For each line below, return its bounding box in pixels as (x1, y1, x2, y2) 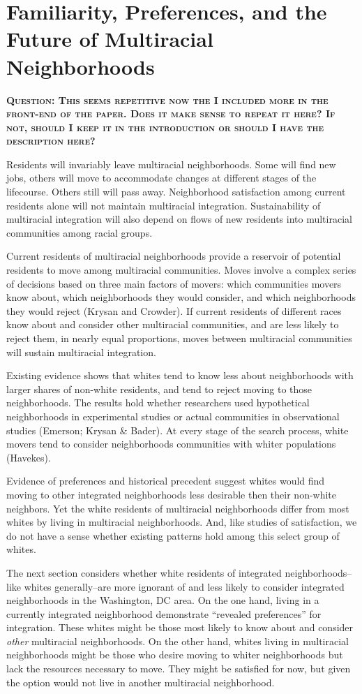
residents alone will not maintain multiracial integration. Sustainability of (6, 198, 321, 212)
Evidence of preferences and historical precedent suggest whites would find (6, 473, 325, 488)
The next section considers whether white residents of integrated (6, 565, 282, 579)
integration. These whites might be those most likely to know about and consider (6, 620, 354, 635)
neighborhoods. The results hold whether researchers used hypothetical (6, 395, 310, 410)
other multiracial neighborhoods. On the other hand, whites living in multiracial (6, 633, 349, 648)
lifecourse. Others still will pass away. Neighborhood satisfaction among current (6, 184, 346, 199)
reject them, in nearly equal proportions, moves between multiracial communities (6, 331, 352, 345)
